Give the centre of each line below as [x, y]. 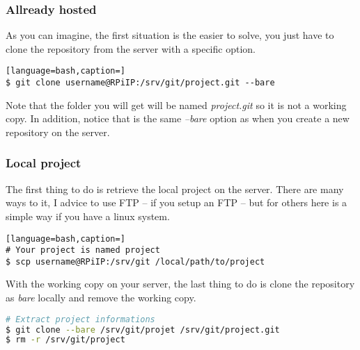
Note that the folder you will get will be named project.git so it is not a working [176, 105]
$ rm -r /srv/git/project [65, 340]
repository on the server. [58, 132]
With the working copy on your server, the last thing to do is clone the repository [180, 284]
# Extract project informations [80, 319]
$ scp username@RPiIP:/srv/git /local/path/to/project [135, 261]
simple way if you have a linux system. [88, 216]
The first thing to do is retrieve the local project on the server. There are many [175, 189]
